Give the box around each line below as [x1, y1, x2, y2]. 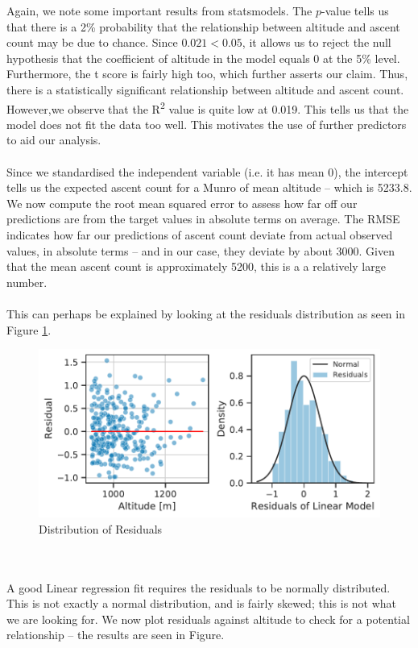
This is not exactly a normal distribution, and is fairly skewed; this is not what [6, 595, 397, 612]
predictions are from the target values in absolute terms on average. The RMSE [6, 210, 400, 227]
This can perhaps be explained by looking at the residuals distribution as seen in [6, 305, 405, 322]
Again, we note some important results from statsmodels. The [6, 2, 312, 19]
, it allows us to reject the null [242, 34, 391, 51]
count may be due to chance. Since [6, 34, 178, 51]
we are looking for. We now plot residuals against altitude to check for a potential [6, 610, 410, 627]
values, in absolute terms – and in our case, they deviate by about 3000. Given [6, 242, 395, 259]
